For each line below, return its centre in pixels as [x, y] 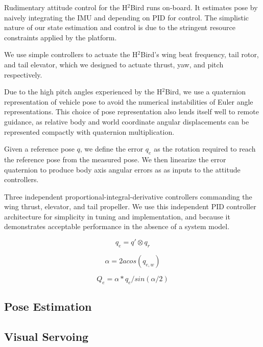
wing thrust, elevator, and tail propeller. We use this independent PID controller [130, 206]
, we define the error [112, 149]
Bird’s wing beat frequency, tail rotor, [200, 54]
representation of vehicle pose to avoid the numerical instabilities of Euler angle [129, 101]
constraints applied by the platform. [61, 37]
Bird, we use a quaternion [206, 92]
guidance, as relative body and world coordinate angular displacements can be [127, 121]
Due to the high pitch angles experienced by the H [83, 92]
